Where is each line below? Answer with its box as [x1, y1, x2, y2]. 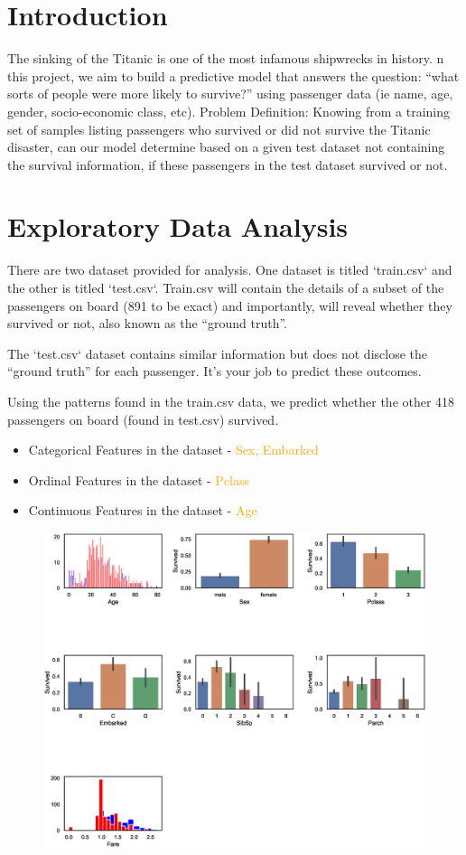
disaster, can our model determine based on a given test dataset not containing [7, 137, 445, 156]
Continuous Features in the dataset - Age [28, 501, 257, 520]
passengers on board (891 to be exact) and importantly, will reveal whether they [7, 296, 452, 315]
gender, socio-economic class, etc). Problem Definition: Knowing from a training [7, 101, 450, 120]
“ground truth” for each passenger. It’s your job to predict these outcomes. [7, 362, 422, 381]
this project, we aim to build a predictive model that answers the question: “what [7, 66, 460, 85]
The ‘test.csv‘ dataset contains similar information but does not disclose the [7, 343, 428, 362]
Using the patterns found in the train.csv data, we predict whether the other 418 [7, 391, 455, 410]
